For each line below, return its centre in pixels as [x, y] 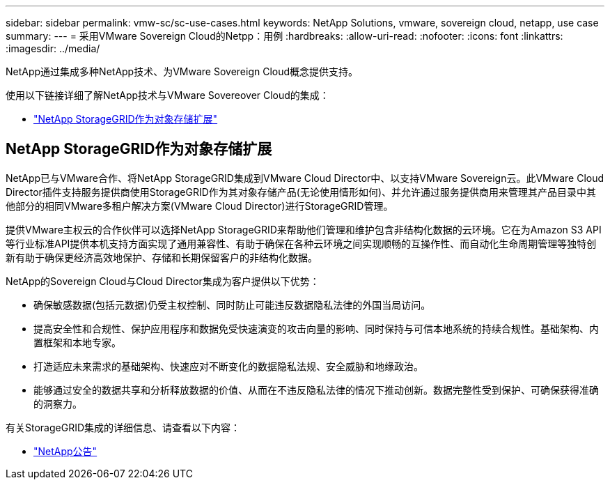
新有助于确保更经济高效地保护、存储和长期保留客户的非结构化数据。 [162, 257]
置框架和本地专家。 [77, 342]
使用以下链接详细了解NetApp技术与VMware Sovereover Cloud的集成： [167, 95]
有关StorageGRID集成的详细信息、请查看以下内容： [123, 427]
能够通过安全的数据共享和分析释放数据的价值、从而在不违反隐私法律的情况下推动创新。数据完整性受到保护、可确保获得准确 [316, 390]
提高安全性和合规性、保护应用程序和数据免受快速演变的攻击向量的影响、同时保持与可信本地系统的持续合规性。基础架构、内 [316, 328]
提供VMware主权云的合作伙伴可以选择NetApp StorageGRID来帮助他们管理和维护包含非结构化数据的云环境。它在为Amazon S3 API [304, 229]
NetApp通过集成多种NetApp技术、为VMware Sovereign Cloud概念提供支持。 [182, 71]
